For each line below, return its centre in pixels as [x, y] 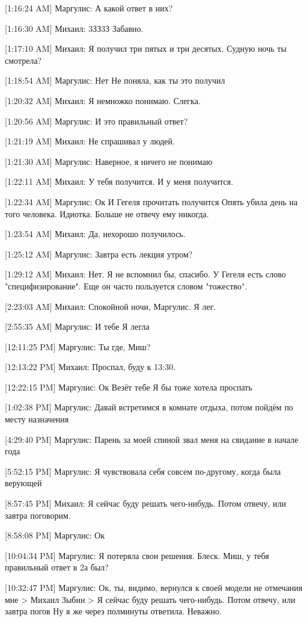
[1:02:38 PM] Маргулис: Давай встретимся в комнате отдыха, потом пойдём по [149, 407]
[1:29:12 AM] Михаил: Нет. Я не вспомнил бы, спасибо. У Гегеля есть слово [145, 274]
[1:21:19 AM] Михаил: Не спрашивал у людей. [90, 141]
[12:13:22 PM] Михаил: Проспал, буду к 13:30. [90, 367]
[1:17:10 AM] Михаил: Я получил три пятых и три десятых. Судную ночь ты [146, 48]
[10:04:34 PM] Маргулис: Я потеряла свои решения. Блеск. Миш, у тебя [137, 555]
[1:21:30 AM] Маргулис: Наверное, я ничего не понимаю [109, 161]
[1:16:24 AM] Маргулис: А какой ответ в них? [89, 8]
